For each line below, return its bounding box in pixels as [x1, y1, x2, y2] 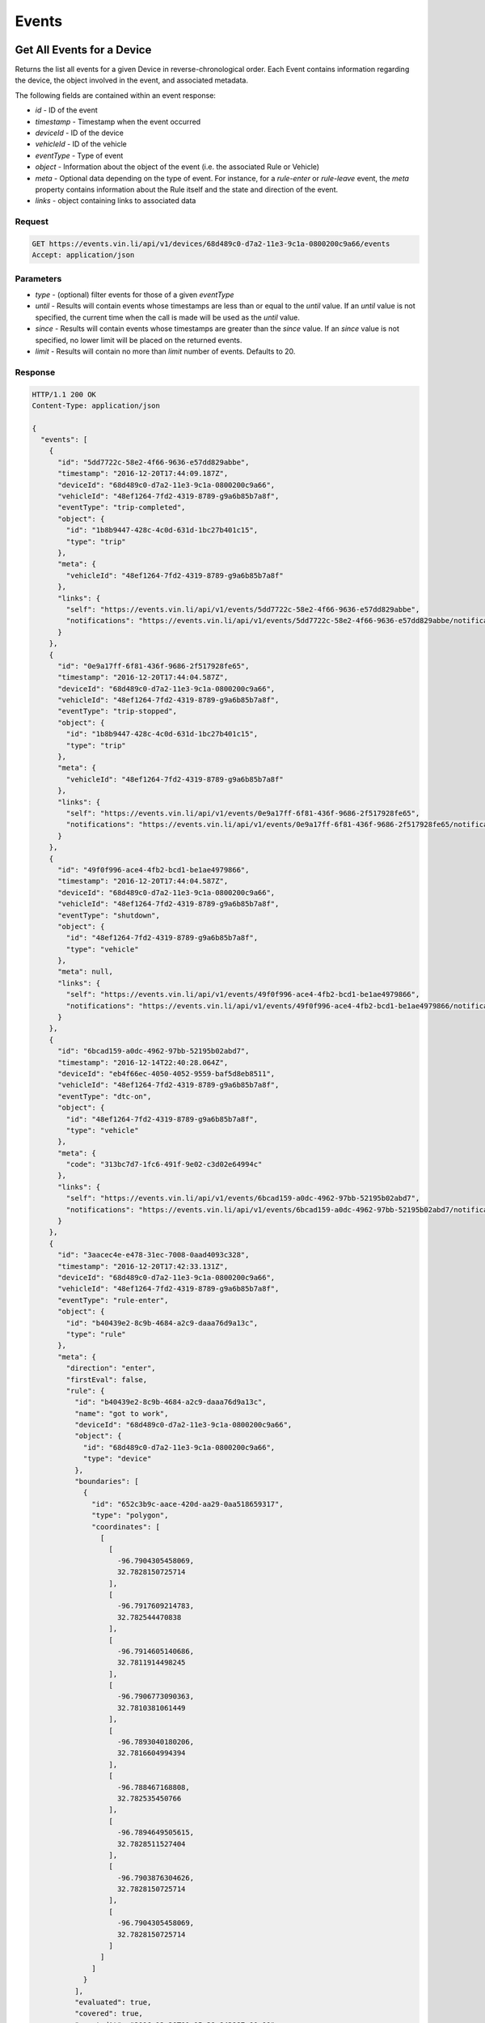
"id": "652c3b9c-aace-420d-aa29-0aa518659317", [91, 1499, 284, 1508]
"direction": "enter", [65, 1364, 157, 1373]
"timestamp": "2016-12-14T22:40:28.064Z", [57, 1058, 229, 1067]
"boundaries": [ [74, 1477, 139, 1487]
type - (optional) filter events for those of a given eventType [35, 290, 234, 299]
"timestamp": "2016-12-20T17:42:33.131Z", [57, 1262, 229, 1270]
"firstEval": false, [65, 1375, 148, 1384]
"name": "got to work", [74, 1409, 169, 1418]
